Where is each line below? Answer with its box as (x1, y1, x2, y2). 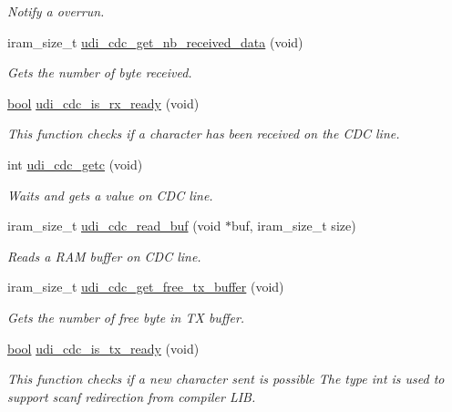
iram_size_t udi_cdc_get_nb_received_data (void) (7, 32, 303, 51)
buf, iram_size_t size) (231, 216, 356, 235)
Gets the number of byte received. (7, 63, 192, 82)
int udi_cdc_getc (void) (7, 154, 143, 173)
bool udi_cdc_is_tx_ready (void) (7, 338, 200, 357)
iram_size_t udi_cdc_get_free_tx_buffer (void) (7, 277, 284, 296)
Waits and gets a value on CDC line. (7, 185, 213, 204)
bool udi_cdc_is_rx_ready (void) (7, 93, 200, 112)
